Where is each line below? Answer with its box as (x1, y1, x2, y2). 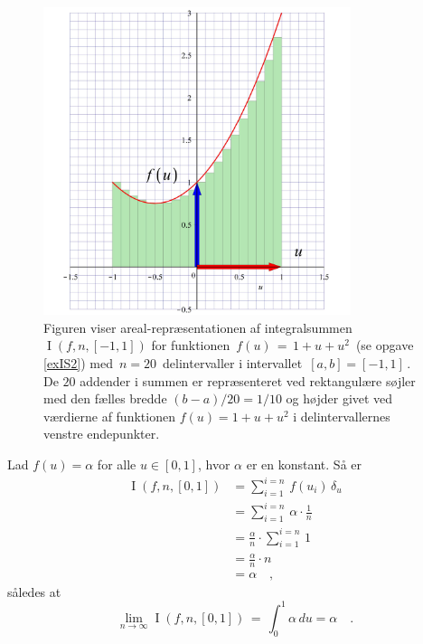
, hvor (197, 454, 230, 473)
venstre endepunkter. (43, 424, 160, 443)
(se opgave (355, 336, 414, 355)
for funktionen (151, 336, 230, 355)
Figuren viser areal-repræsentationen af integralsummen (43, 317, 352, 336)
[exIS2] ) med (43, 353, 114, 372)
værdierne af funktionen (43, 406, 175, 425)
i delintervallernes (293, 406, 390, 425)
